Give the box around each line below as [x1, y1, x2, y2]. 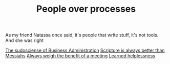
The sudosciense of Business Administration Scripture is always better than [5, 47, 165, 54]
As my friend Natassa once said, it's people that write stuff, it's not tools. [5, 32, 159, 38]
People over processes [36, 3, 136, 15]
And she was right [5, 37, 44, 44]
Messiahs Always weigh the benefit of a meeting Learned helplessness [5, 53, 155, 59]
